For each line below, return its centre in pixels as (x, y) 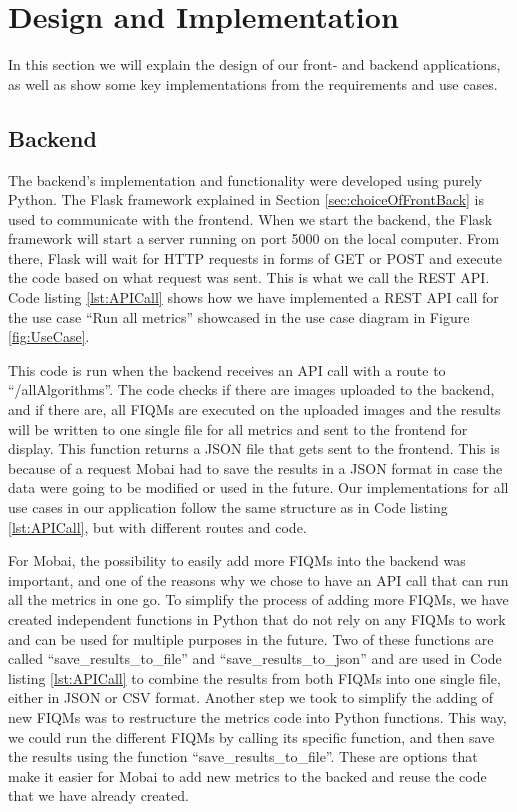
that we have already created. (98, 795)
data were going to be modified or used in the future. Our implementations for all (258, 487)
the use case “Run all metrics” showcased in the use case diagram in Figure (239, 316)
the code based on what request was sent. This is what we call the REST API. (249, 277)
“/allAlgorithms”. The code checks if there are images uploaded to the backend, (251, 389)
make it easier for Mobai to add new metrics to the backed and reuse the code (247, 775)
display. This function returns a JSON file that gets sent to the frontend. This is (254, 448)
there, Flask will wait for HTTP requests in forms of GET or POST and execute (255, 257)
